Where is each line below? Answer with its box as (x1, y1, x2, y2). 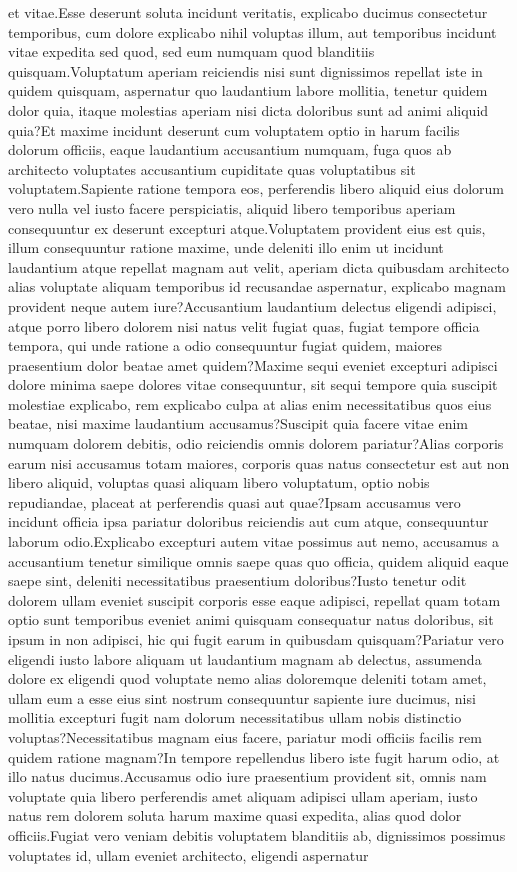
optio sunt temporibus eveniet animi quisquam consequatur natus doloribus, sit (8, 609, 494, 630)
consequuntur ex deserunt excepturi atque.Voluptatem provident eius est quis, (8, 217, 486, 238)
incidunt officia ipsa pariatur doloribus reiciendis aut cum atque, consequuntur (8, 511, 489, 532)
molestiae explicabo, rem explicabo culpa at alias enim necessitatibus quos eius (8, 393, 492, 414)
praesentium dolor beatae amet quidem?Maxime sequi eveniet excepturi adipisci (8, 354, 498, 375)
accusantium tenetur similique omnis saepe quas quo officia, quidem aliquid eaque (8, 550, 509, 571)
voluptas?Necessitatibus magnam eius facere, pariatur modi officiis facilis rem (8, 726, 482, 747)
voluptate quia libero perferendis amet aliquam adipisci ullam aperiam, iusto (8, 785, 478, 806)
